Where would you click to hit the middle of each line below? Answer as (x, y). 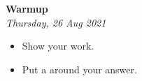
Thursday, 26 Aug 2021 (56, 22)
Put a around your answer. (79, 69)
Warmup (27, 8)
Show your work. (58, 46)
